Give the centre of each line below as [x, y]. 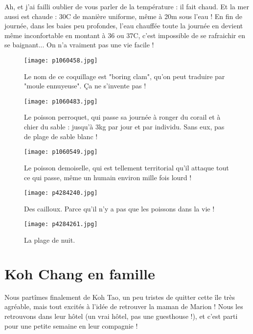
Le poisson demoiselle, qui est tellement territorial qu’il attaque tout [126, 167]
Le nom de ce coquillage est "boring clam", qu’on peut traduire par [125, 76]
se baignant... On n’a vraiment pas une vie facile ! [79, 45]
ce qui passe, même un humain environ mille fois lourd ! [108, 177]
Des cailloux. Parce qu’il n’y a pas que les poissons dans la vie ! [119, 208]
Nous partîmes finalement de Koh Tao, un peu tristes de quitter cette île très [120, 297]
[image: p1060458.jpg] [61, 60]
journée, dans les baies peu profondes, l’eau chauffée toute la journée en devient [124, 26]
